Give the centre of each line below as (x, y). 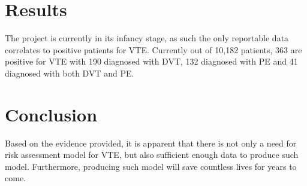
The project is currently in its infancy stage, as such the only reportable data (147, 38)
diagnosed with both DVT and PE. (70, 73)
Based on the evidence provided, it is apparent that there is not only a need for (151, 143)
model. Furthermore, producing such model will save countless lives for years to (151, 166)
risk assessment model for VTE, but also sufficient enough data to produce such (152, 155)
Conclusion (51, 114)
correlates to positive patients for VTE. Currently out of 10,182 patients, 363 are (153, 49)
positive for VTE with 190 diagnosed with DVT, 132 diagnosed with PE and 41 (151, 61)
